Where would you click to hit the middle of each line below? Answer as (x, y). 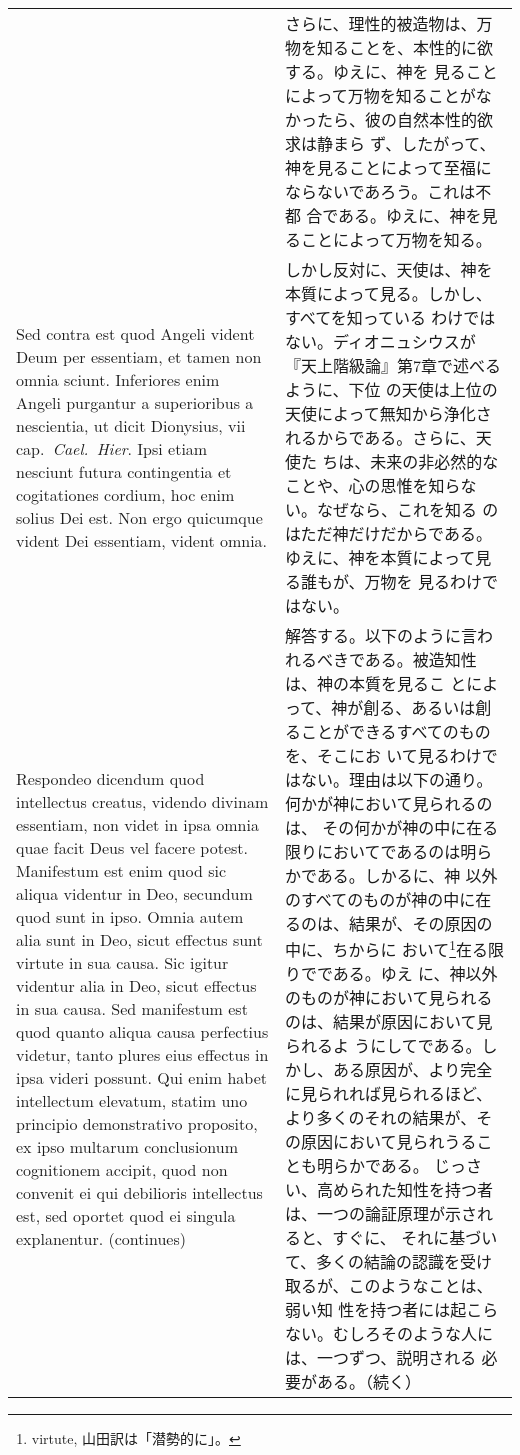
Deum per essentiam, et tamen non (139, 356)
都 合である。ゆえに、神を (383, 215)
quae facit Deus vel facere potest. (132, 847)
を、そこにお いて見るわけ (383, 755)
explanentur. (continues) (101, 1238)
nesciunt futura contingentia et (124, 471)
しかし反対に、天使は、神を (388, 269)
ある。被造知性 (420, 659)
